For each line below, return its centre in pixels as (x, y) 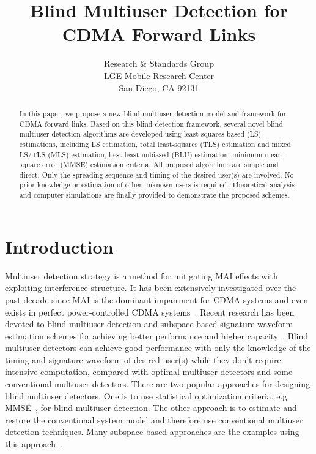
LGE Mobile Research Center (159, 75)
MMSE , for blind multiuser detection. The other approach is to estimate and (151, 408)
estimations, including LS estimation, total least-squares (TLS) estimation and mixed (155, 144)
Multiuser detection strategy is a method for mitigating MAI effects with (141, 275)
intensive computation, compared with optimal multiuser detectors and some (149, 372)
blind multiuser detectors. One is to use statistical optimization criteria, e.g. (147, 395)
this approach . (34, 444)
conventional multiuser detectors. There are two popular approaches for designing (158, 384)
